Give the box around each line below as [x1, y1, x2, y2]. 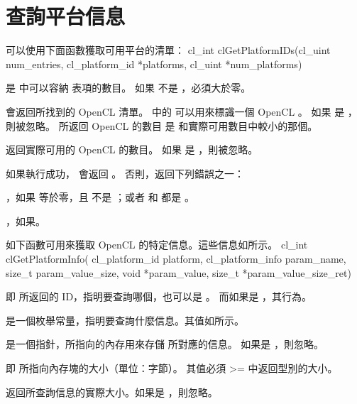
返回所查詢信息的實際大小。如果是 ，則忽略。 [6, 384, 218, 399]
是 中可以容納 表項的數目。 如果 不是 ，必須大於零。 [6, 80, 251, 95]
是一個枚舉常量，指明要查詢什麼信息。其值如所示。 [6, 312, 244, 327]
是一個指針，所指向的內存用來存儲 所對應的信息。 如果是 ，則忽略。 [6, 337, 324, 351]
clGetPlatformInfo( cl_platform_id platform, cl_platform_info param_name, [6, 251, 346, 266]
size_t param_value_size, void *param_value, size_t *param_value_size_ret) [6, 265, 351, 280]
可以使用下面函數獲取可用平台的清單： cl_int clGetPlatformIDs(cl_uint [6, 43, 331, 58]
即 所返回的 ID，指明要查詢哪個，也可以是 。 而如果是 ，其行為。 [6, 289, 312, 304]
